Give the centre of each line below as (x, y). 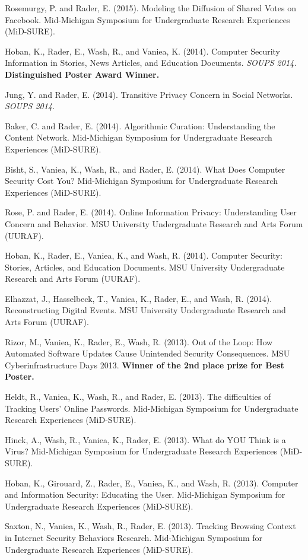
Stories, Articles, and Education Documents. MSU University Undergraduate (145, 267)
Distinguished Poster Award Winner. (82, 74)
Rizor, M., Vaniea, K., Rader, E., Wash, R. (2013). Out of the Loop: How (139, 341)
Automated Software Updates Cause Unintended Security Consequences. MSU (147, 353)
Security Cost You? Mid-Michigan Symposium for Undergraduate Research (141, 181)
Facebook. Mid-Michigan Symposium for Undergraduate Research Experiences (147, 19)
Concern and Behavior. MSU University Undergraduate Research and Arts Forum (154, 223)
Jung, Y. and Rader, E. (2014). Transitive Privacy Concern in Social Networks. (149, 94)
